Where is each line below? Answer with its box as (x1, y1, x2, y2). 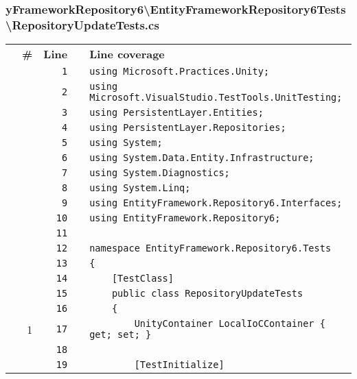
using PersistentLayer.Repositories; (89, 122, 286, 134)
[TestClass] (111, 273, 174, 284)
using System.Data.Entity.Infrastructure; (89, 152, 314, 164)
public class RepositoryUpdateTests (111, 288, 303, 299)
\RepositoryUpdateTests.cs (5, 16, 159, 33)
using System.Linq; (89, 182, 191, 194)
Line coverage (89, 46, 165, 62)
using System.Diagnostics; (89, 167, 230, 179)
